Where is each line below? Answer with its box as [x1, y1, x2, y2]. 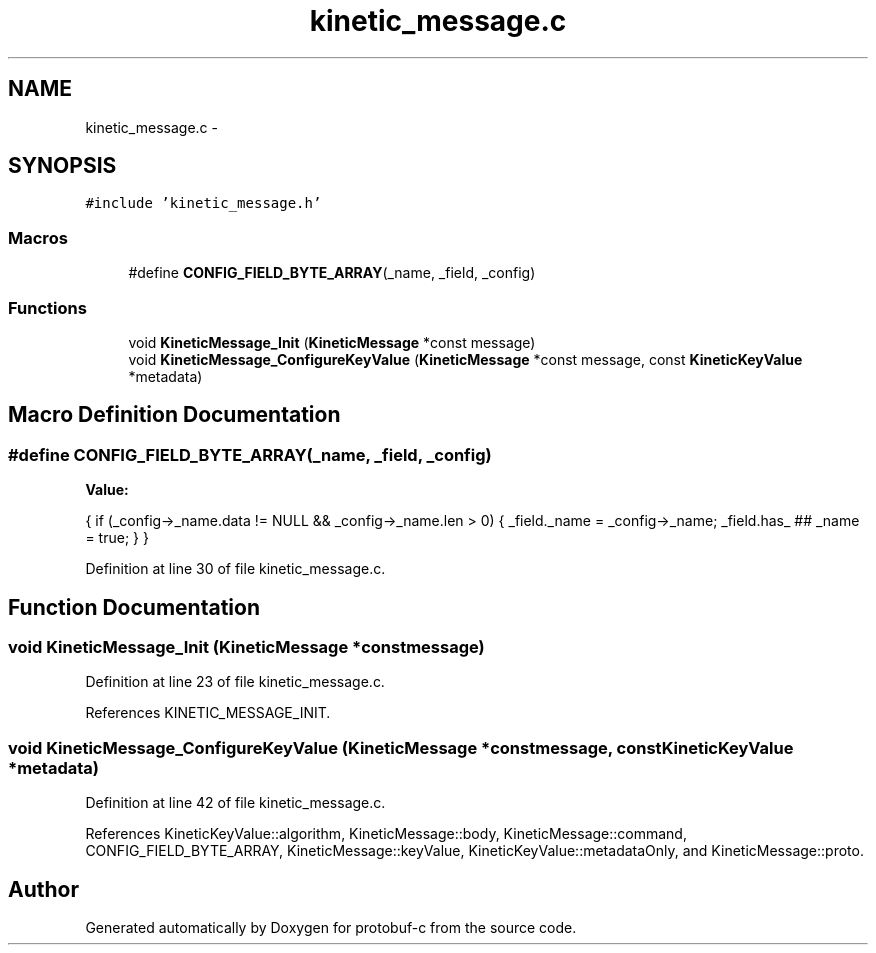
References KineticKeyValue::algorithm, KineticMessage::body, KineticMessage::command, [85, 825, 687, 843]
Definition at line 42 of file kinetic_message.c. [85, 794, 386, 812]
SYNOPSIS [8, 153, 117, 179]
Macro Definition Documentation [8, 402, 341, 428]
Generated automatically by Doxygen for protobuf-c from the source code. [85, 918, 577, 936]
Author [8, 876, 79, 902]
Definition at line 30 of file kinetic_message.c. [85, 560, 386, 578]
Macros [8, 227, 68, 248]
